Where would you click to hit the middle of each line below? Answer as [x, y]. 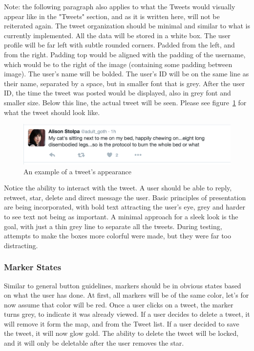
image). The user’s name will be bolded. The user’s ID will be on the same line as [127, 74]
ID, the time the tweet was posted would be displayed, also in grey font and [117, 93]
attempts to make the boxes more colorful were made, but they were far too [118, 236]
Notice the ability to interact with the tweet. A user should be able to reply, [118, 188]
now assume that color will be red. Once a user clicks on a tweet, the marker [119, 304]
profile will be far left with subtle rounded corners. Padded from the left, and [119, 45]
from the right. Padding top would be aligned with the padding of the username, [125, 54]
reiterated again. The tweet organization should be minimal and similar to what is [127, 26]
